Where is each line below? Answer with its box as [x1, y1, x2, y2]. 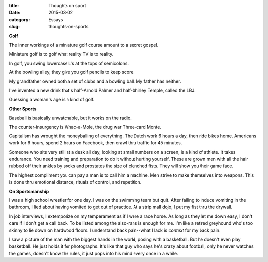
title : [9, 3, 19, 8]
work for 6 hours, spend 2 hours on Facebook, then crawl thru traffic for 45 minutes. [9, 140, 182, 146]
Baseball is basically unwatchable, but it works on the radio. [9, 115, 132, 121]
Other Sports [9, 106, 37, 112]
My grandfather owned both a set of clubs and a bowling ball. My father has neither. [9, 78, 181, 84]
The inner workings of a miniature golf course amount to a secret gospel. [9, 42, 159, 48]
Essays [48, 16, 63, 22]
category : [9, 16, 30, 22]
